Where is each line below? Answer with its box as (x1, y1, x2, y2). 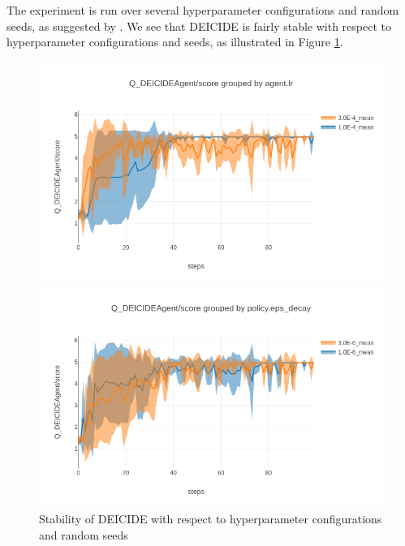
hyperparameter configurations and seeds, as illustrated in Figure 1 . (6, 33, 343, 50)
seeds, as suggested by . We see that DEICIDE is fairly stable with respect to (6, 17, 391, 34)
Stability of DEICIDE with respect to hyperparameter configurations (39, 510, 382, 527)
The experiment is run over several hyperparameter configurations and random (6, 2, 399, 18)
